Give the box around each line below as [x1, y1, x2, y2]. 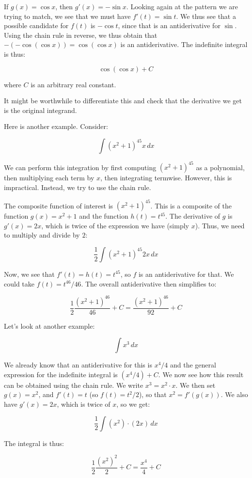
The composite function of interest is [4, 200, 113, 210]
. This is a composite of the [150, 200, 232, 210]
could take [4, 278, 34, 288]
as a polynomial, [196, 162, 245, 172]
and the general [170, 360, 216, 370]
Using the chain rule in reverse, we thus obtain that [4, 30, 157, 40]
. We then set [175, 380, 216, 390]
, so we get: [116, 399, 150, 409]
